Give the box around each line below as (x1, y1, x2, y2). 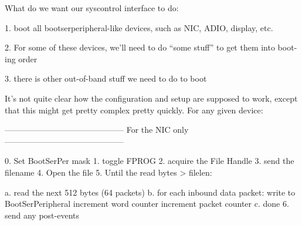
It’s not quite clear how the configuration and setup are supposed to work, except (5, 92, 298, 104)
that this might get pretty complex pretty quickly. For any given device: (5, 103, 263, 116)
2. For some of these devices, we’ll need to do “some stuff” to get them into (5, 41, 275, 53)
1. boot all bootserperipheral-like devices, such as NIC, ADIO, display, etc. (5, 21, 273, 33)
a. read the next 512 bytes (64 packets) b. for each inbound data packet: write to (5, 186, 296, 198)
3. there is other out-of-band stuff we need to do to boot (5, 72, 207, 85)
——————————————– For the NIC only (5, 123, 189, 136)
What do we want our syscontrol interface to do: (5, 2, 179, 14)
